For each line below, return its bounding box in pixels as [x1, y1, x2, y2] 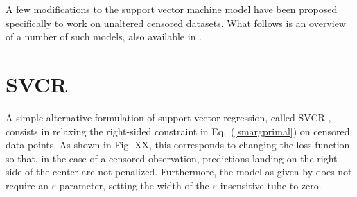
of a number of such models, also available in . [6, 29, 202, 44]
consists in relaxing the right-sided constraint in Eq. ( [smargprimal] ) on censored [6, 123, 350, 138]
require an [6, 178, 49, 192]
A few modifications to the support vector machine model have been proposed [6, 2, 338, 16]
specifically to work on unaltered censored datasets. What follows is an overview [6, 15, 346, 30]
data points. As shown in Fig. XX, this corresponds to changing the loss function [6, 137, 350, 152]
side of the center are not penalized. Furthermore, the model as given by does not [6, 164, 352, 179]
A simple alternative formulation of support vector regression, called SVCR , [6, 110, 331, 124]
